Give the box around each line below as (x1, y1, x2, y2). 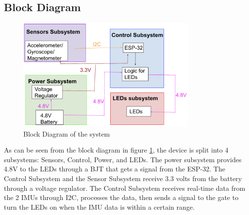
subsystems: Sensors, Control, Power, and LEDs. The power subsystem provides (4, 154, 242, 164)
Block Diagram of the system (23, 128, 110, 138)
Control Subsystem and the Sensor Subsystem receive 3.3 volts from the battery (4, 173, 242, 183)
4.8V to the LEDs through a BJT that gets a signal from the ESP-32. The (4, 164, 225, 174)
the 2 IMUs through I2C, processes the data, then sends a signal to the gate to (4, 192, 239, 202)
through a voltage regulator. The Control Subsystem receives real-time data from (4, 183, 246, 193)
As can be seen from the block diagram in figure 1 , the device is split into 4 (4, 145, 229, 155)
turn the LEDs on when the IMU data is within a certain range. (4, 201, 195, 212)
